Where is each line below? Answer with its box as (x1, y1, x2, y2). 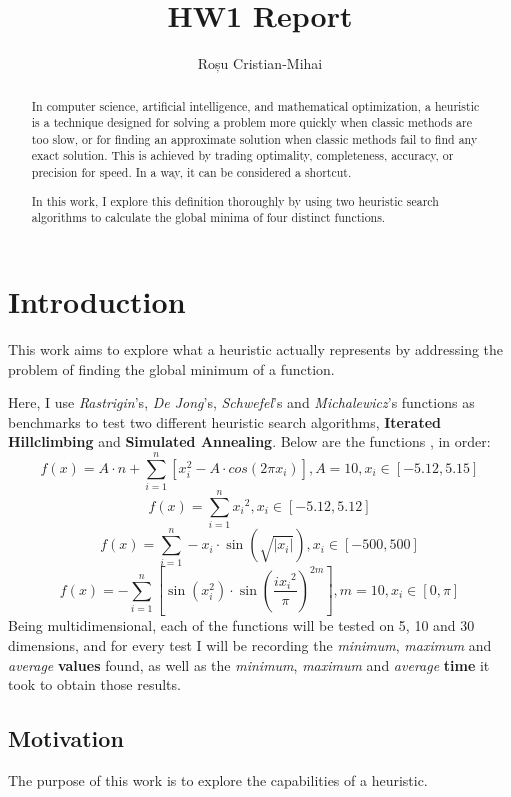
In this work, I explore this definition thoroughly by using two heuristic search (31, 192, 439, 209)
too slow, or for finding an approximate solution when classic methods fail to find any (31, 130, 478, 147)
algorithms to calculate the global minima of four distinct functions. (31, 209, 386, 226)
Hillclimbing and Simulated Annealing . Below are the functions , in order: (8, 431, 491, 452)
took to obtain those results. (8, 674, 181, 695)
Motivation (8, 723, 124, 754)
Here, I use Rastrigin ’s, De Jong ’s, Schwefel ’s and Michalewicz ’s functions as (8, 392, 475, 413)
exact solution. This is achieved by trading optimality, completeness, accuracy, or (31, 147, 454, 164)
